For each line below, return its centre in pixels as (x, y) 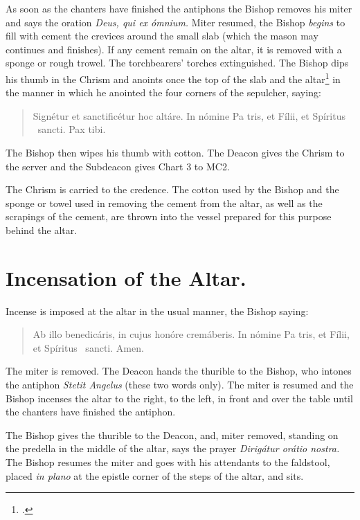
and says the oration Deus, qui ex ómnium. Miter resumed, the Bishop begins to (175, 22)
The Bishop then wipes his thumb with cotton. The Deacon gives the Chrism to (175, 152)
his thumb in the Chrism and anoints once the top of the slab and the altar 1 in (173, 78)
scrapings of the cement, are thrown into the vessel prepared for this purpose (169, 216)
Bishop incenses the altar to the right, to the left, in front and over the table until (179, 398)
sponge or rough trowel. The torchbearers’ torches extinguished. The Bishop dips (177, 63)
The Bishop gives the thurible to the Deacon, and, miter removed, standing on (172, 434)
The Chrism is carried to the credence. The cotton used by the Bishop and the (172, 189)
